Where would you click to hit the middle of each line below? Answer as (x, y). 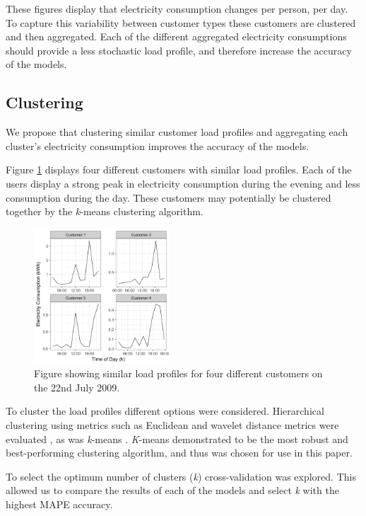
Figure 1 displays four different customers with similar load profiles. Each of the (179, 170)
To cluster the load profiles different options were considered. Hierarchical (165, 411)
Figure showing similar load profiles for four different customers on (178, 373)
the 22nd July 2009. (77, 387)
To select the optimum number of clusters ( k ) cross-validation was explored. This (181, 476)
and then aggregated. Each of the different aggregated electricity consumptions (176, 36)
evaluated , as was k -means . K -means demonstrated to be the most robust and (177, 438)
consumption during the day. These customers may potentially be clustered (169, 197)
